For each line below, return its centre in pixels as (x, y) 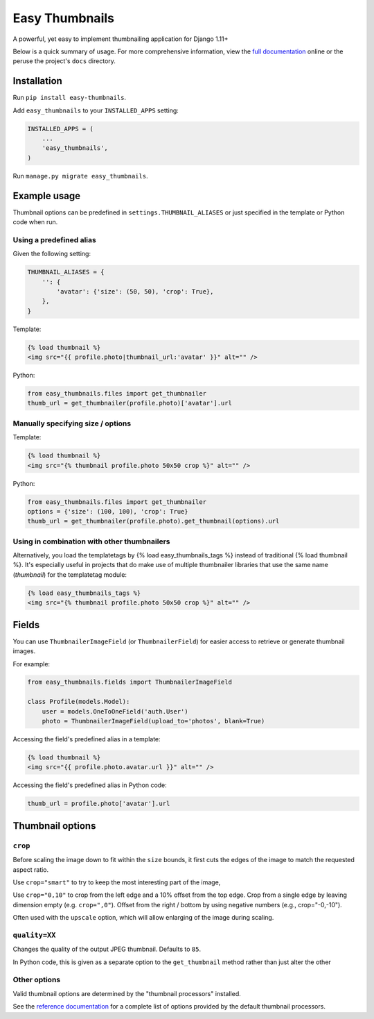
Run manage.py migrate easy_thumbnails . (80, 176)
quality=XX (34, 935)
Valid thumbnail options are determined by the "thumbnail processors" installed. (127, 993)
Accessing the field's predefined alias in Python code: (90, 785)
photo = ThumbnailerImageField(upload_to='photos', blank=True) (153, 721)
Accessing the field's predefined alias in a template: (87, 739)
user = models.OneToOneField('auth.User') (115, 711)
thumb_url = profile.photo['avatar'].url (99, 804)
